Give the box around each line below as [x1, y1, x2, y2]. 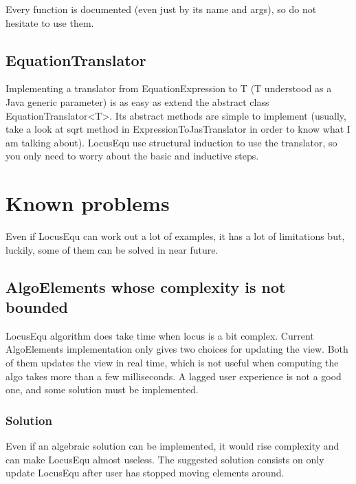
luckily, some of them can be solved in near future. [5, 242, 219, 256]
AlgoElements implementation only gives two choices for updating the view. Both [5, 342, 348, 356]
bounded [5, 296, 68, 318]
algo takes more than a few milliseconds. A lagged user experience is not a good [5, 368, 342, 383]
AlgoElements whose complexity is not [5, 276, 286, 297]
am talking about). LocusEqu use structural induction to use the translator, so [5, 135, 337, 149]
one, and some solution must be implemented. [5, 382, 199, 397]
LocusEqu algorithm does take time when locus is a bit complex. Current [5, 328, 314, 342]
